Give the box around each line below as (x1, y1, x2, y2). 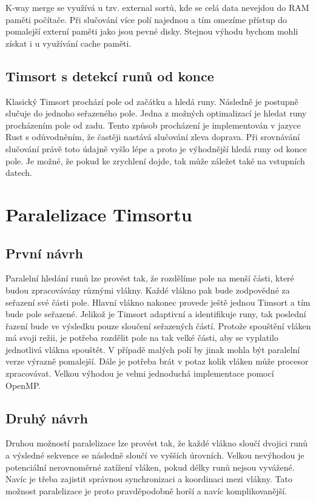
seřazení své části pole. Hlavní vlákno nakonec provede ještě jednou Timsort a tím (5, 295, 311, 308)
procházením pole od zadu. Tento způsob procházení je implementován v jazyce (5, 118, 301, 131)
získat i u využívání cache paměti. (5, 36, 132, 49)
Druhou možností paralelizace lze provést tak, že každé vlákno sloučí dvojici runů (5, 437, 308, 449)
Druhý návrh (5, 408, 89, 427)
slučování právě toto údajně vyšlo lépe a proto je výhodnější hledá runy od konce (5, 142, 307, 155)
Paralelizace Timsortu (5, 201, 192, 226)
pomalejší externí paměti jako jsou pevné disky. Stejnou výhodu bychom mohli (5, 25, 298, 38)
